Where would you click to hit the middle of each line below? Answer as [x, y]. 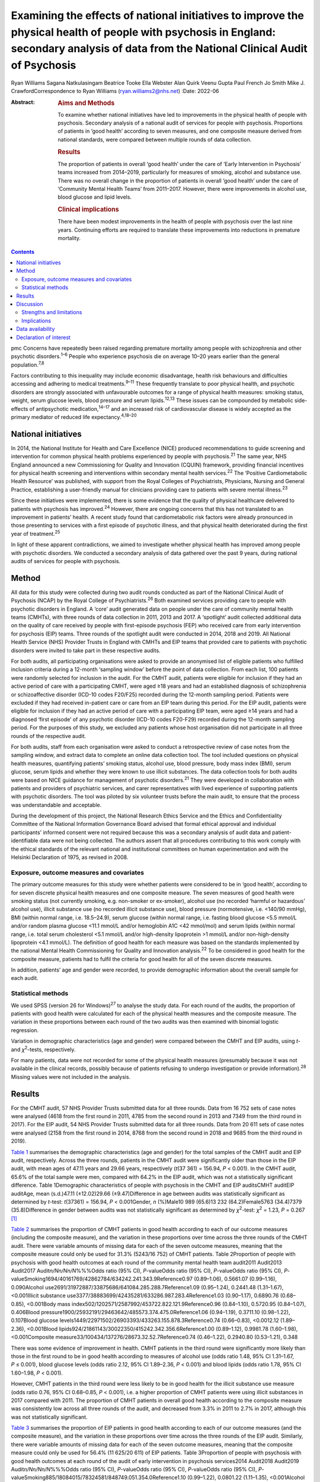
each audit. [25, 978]
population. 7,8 [28, 364]
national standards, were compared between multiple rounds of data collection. [155, 139]
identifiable [25, 841]
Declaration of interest [44, 337]
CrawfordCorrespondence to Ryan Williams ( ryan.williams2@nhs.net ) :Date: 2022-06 [115, 91]
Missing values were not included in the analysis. [71, 1077]
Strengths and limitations [52, 312]
